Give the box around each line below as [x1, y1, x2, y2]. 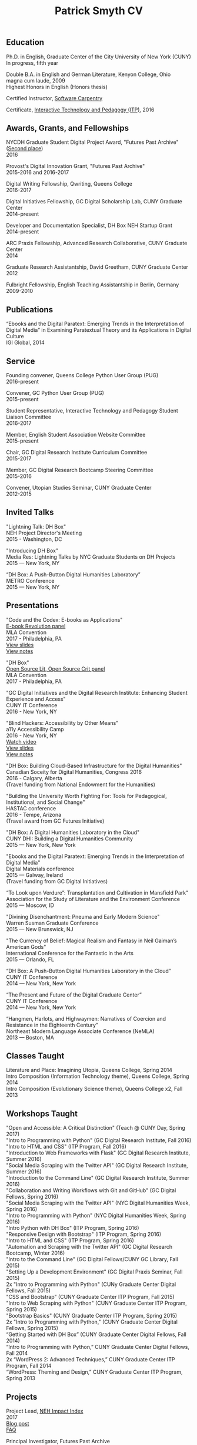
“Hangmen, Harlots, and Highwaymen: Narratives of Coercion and [6, 1015, 166, 1022]
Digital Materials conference [6, 865, 75, 872]
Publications [6, 305, 54, 315]
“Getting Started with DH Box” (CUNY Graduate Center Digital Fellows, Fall [6, 1331, 186, 1338]
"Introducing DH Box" [6, 547, 59, 554]
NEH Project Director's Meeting [6, 529, 82, 536]
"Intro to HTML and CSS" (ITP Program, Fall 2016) [6, 1143, 126, 1150]
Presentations [6, 601, 59, 611]
